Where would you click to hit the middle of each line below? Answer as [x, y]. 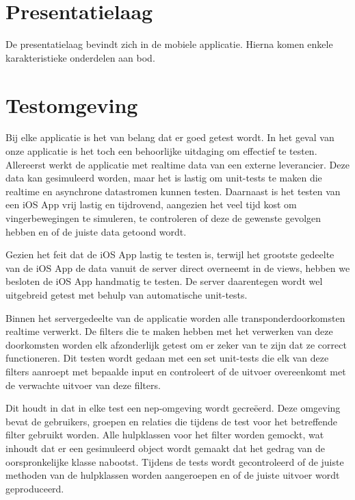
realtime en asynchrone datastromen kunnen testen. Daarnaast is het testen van [173, 191]
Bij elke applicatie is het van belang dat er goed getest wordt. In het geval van [170, 137]
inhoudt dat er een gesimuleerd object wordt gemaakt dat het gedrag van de [165, 448]
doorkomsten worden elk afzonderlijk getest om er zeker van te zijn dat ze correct [176, 344]
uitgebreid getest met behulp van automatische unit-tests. [127, 294]
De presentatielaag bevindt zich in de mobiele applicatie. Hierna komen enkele [169, 44]
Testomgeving [72, 104]
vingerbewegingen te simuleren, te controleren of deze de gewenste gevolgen [163, 218]
